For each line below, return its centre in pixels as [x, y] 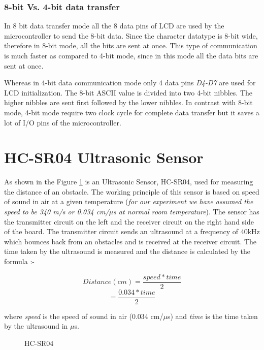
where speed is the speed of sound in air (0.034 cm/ [84, 316]
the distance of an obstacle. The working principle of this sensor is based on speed [132, 191]
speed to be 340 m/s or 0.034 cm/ [57, 212]
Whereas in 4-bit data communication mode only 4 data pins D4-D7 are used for [130, 83]
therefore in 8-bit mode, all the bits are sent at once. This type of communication [131, 45]
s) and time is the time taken [212, 316]
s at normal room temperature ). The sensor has [186, 212]
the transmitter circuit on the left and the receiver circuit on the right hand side [129, 221]
